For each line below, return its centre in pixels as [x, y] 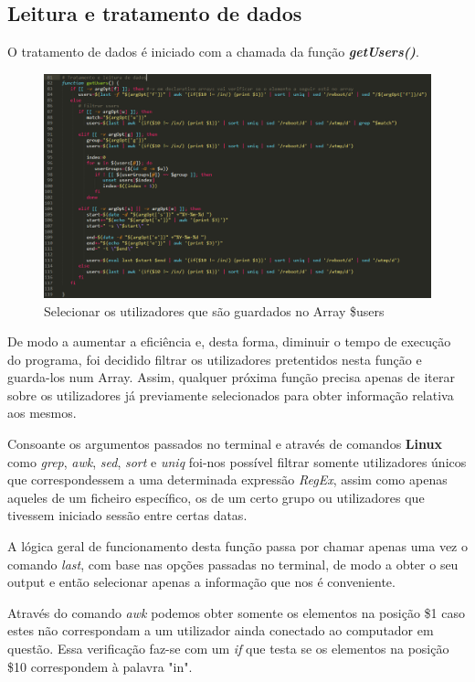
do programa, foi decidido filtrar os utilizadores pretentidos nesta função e [215, 359]
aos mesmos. [42, 413]
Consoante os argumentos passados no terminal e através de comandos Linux [225, 444]
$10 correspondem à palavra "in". [100, 666]
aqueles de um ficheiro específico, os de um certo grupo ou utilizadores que [216, 497]
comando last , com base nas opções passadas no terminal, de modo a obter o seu [233, 564]
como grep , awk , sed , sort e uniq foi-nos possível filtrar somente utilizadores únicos [237, 461]
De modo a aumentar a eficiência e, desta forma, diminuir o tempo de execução [229, 341]
